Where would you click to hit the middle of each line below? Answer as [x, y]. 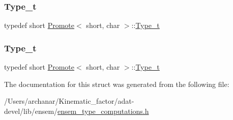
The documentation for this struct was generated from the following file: [117, 84]
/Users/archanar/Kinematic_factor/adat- [69, 101]
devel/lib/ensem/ [31, 111]
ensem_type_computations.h [103, 111]
